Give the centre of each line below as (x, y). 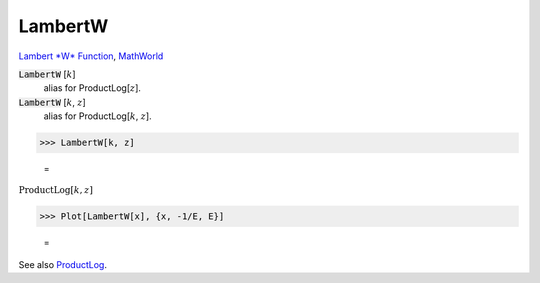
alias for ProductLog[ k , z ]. (97, 116)
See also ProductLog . (62, 265)
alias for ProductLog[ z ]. (92, 88)
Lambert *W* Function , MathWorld (91, 56)
